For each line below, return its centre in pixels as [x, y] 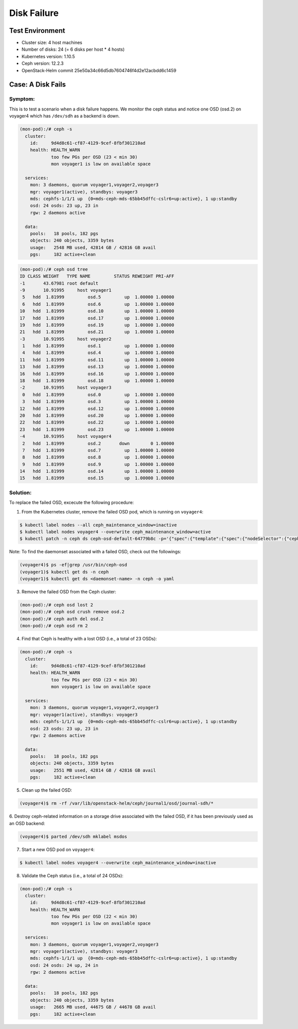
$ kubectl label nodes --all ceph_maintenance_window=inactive [98, 525]
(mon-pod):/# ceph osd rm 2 [54, 626]
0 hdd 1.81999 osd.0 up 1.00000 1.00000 [98, 395]
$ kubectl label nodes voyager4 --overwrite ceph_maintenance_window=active [115, 532]
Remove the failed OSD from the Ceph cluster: [69, 592]
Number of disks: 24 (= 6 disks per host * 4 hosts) [73, 49]
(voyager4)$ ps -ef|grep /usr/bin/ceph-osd [74, 565]
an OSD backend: [27, 823]
